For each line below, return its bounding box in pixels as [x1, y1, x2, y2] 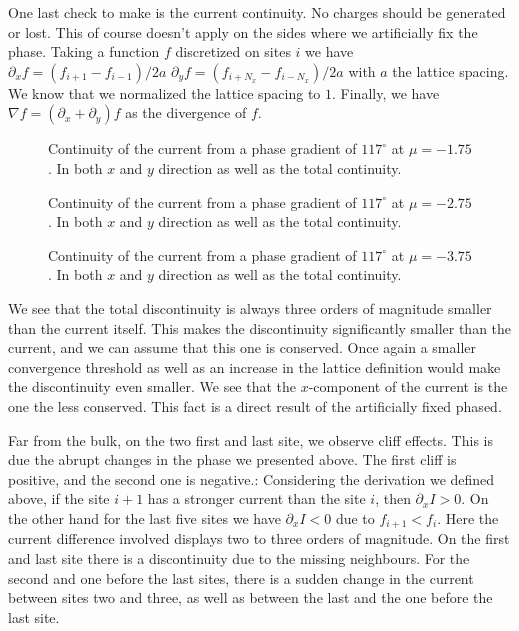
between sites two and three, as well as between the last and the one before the [8, 587, 493, 608]
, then [375, 488, 411, 509]
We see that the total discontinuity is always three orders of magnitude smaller [8, 297, 492, 318]
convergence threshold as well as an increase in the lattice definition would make [8, 356, 501, 377]
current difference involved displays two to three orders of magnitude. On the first [8, 528, 510, 549]
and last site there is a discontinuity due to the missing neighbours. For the [8, 547, 470, 568]
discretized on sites [175, 41, 291, 62]
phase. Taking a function [8, 41, 160, 62]
